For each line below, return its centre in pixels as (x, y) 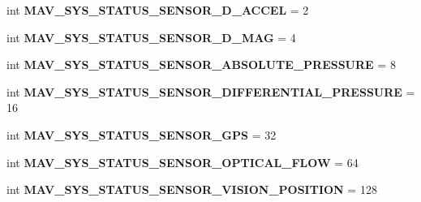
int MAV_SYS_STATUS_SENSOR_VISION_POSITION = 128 (192, 189)
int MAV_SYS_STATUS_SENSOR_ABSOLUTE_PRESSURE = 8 (201, 64)
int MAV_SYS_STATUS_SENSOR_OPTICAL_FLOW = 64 (183, 162)
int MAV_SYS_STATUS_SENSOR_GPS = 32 (142, 134)
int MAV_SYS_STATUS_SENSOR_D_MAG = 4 (151, 37)
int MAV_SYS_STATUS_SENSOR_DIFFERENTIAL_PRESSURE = (211, 91)
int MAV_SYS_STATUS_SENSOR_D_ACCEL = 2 (158, 10)
